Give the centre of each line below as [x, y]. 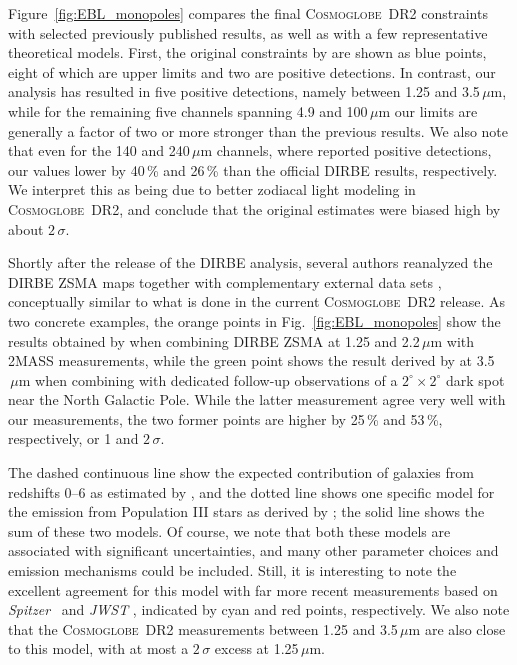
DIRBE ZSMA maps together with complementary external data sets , [225, 281]
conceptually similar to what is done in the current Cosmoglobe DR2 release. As [257, 301]
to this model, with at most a [98, 648]
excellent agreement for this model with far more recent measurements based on [253, 589]
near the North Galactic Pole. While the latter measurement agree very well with [257, 399]
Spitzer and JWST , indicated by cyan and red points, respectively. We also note [259, 609]
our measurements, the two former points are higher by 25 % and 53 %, [225, 418]
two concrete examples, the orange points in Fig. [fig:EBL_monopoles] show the [254, 320]
